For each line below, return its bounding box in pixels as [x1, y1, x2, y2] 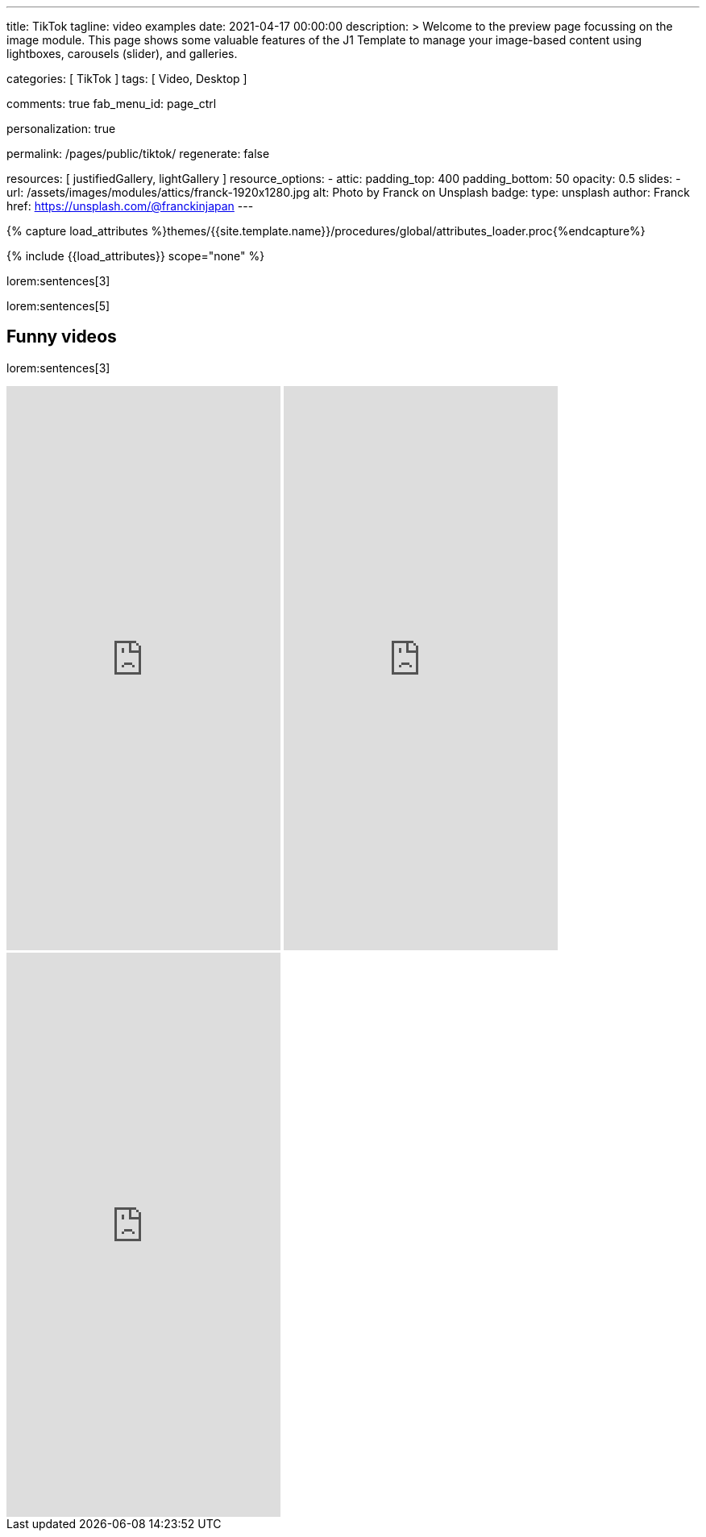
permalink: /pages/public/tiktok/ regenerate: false [6, 147, 270, 160]
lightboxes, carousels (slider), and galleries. [6, 47, 238, 60]
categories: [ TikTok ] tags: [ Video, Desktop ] [6, 72, 247, 85]
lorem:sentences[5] [6, 299, 110, 313]
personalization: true [6, 122, 116, 135]
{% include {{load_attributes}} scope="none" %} [6, 249, 265, 263]
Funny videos [6, 326, 117, 347]
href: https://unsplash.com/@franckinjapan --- [6, 199, 254, 213]
